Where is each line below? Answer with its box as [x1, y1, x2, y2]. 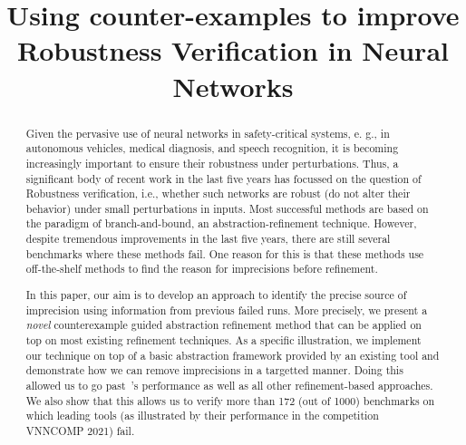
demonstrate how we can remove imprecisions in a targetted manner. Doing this [25, 363, 403, 378]
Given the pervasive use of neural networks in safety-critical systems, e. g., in [25, 125, 390, 140]
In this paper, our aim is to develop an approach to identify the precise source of [25, 287, 407, 302]
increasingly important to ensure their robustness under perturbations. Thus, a [25, 155, 399, 170]
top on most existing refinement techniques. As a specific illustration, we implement [25, 332, 422, 347]
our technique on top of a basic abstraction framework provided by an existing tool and [25, 347, 440, 363]
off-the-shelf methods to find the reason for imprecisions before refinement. [25, 261, 378, 276]
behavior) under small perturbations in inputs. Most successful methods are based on [25, 200, 429, 216]
